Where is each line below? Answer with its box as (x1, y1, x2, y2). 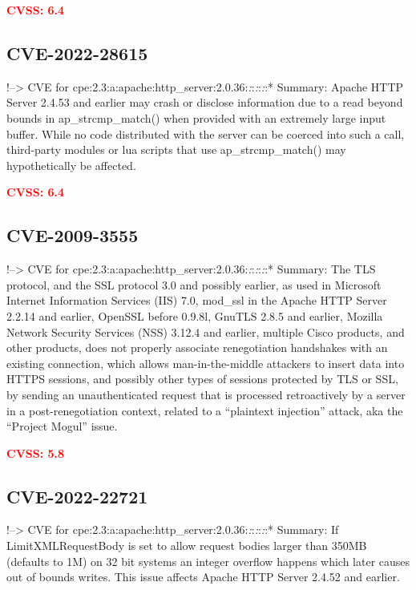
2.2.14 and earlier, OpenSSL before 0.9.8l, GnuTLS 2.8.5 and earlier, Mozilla (6, 307, 383, 324)
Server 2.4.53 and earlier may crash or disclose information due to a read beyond (6, 94, 403, 111)
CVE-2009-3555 (6, 223, 139, 248)
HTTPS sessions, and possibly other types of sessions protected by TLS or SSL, (6, 370, 398, 387)
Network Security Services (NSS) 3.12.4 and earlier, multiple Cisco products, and (6, 323, 405, 340)
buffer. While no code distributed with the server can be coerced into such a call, (6, 125, 405, 142)
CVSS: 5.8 (6, 444, 65, 461)
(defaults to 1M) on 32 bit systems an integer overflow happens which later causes (6, 552, 410, 569)
